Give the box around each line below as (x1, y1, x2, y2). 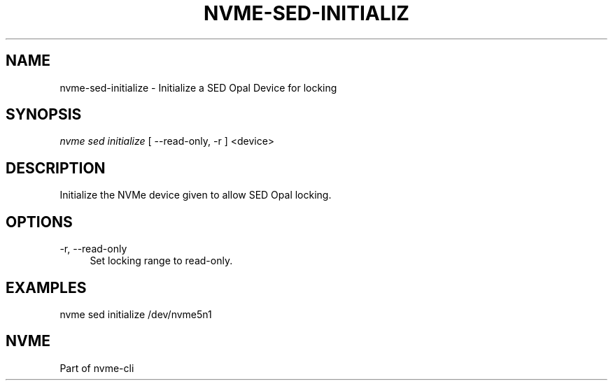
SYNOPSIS (6, 106, 82, 124)
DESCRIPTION (6, 159, 106, 177)
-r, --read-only (59, 243, 127, 255)
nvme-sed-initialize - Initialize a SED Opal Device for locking (59, 81, 337, 94)
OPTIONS (6, 213, 73, 231)
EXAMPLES (6, 278, 87, 296)
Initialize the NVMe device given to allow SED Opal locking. (59, 189, 332, 201)
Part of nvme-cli (59, 362, 134, 374)
